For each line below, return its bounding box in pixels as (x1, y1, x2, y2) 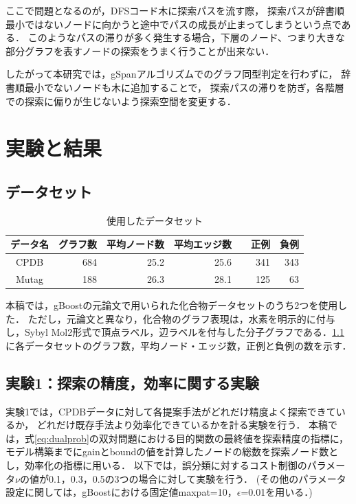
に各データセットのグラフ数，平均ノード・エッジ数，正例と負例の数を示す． (5, 338, 352, 352)
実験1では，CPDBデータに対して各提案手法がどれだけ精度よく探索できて (5, 404, 336, 418)
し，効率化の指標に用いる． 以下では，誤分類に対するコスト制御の (5, 458, 307, 472)
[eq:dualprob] (34, 431, 89, 445)
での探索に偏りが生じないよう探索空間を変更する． (5, 93, 236, 108)
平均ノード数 (107, 237, 164, 251)
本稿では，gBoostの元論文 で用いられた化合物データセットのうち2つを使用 (5, 298, 338, 312)
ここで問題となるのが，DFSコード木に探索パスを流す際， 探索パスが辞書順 (5, 3, 345, 17)
